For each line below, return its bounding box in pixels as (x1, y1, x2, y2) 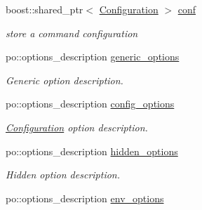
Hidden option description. (6, 167, 121, 182)
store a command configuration (6, 25, 138, 40)
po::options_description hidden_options (6, 143, 178, 158)
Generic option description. (6, 72, 123, 87)
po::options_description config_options (6, 96, 175, 111)
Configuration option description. (6, 119, 148, 134)
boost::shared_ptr (6, 2, 83, 16)
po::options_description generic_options (6, 49, 180, 64)
